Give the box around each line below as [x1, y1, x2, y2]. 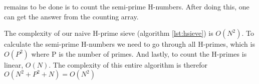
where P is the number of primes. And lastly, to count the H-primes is [31, 48, 247, 59]
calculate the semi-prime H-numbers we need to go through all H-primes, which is [4, 39, 255, 49]
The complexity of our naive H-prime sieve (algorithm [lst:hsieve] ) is [4, 28, 213, 38]
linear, [4, 59, 24, 70]
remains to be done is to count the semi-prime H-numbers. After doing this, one [4, 1, 249, 11]
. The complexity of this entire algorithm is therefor [49, 59, 208, 70]
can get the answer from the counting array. [4, 11, 139, 21]
